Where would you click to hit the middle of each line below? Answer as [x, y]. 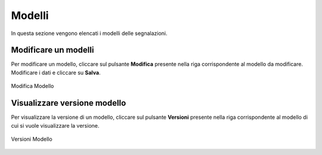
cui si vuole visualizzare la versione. [55, 125]
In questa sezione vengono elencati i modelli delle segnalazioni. [89, 33]
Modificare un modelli [52, 50]
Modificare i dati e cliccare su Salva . [56, 72]
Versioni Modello [32, 139]
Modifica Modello [32, 86]
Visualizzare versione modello [69, 103]
